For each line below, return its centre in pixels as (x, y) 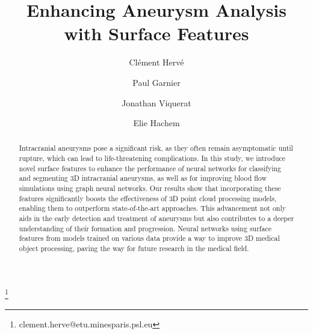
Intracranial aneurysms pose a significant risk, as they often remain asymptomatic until (156, 148)
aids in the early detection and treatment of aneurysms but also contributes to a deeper (156, 218)
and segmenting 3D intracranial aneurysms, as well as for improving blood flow (143, 178)
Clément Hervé (156, 62)
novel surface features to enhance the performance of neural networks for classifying (150, 168)
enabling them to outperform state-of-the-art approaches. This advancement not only (153, 208)
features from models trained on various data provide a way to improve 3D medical (149, 238)
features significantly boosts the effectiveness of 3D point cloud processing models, (148, 198)
